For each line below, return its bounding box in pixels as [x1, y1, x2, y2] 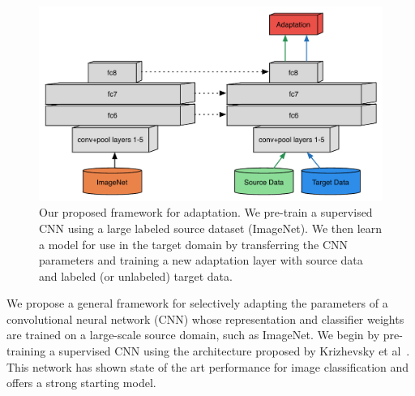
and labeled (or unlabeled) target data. [39, 267, 233, 284]
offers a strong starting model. [6, 374, 156, 391]
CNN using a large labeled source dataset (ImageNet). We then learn [39, 219, 383, 236]
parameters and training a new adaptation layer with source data [39, 252, 363, 269]
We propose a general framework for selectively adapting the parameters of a [6, 295, 388, 312]
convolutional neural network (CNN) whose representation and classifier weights [6, 310, 404, 327]
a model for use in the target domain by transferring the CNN [39, 235, 349, 252]
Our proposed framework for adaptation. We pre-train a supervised [39, 204, 373, 221]
